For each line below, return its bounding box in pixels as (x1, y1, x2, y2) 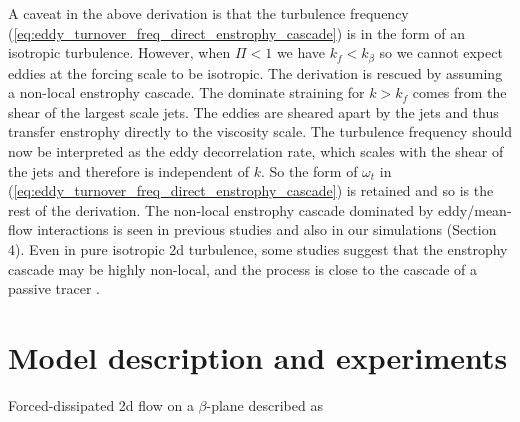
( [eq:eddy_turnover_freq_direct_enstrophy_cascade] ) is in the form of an (8, 22, 466, 43)
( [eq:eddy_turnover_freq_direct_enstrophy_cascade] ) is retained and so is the (8, 180, 494, 201)
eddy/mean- (438, 199, 512, 220)
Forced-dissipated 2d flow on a (8, 394, 194, 415)
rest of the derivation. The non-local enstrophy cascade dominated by (8, 199, 434, 220)
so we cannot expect (379, 42, 503, 63)
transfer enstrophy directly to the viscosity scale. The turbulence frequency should (8, 121, 512, 142)
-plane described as (206, 394, 323, 415)
